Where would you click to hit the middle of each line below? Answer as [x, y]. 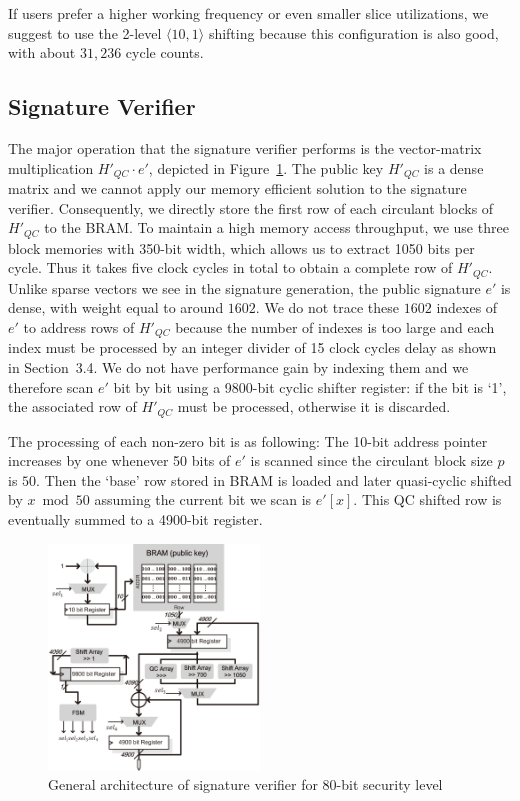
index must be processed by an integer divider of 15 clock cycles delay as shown [252, 347]
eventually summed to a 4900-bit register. [135, 518]
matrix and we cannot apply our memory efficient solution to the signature [237, 188]
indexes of [467, 307]
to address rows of [79, 326]
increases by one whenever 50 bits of [119, 460]
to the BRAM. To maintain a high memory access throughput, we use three [276, 227]
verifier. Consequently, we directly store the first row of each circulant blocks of [251, 207]
